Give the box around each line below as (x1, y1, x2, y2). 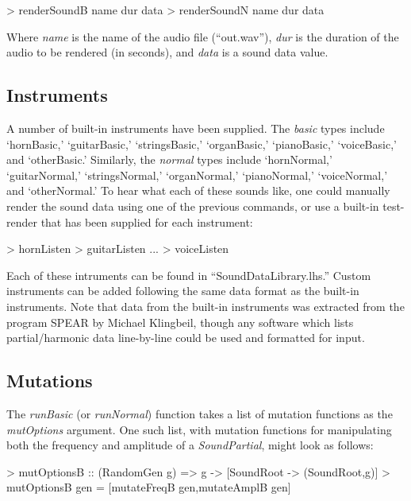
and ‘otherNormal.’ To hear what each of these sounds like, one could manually (6, 182, 390, 199)
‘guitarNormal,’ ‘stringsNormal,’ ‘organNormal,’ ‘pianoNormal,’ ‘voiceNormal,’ (6, 166, 388, 183)
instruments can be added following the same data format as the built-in (6, 282, 359, 299)
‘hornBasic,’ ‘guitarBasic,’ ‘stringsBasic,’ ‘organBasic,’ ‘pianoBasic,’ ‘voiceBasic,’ (6, 135, 397, 152)
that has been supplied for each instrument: (40, 213, 253, 230)
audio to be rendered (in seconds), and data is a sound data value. (6, 44, 328, 60)
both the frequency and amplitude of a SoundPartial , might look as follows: (6, 437, 374, 453)
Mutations (6, 368, 93, 393)
